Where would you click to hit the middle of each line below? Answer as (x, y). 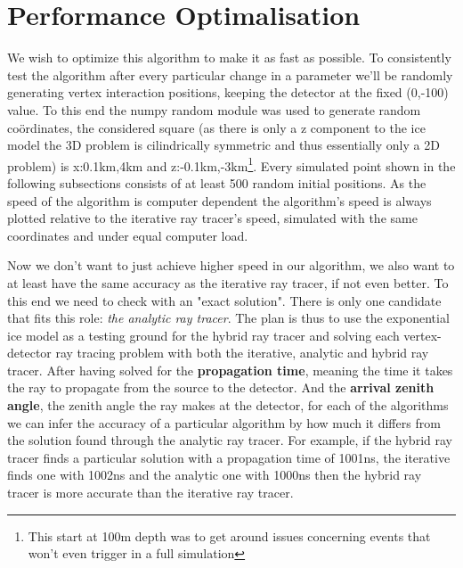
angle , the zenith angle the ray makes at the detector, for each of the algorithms (228, 405)
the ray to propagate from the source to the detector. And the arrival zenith (221, 387)
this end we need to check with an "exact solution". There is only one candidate (224, 300)
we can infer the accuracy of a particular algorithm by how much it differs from (224, 422)
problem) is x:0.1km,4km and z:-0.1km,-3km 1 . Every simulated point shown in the (231, 164)
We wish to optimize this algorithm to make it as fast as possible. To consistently (229, 58)
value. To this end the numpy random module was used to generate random (214, 109)
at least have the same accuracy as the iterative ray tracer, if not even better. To (228, 282)
